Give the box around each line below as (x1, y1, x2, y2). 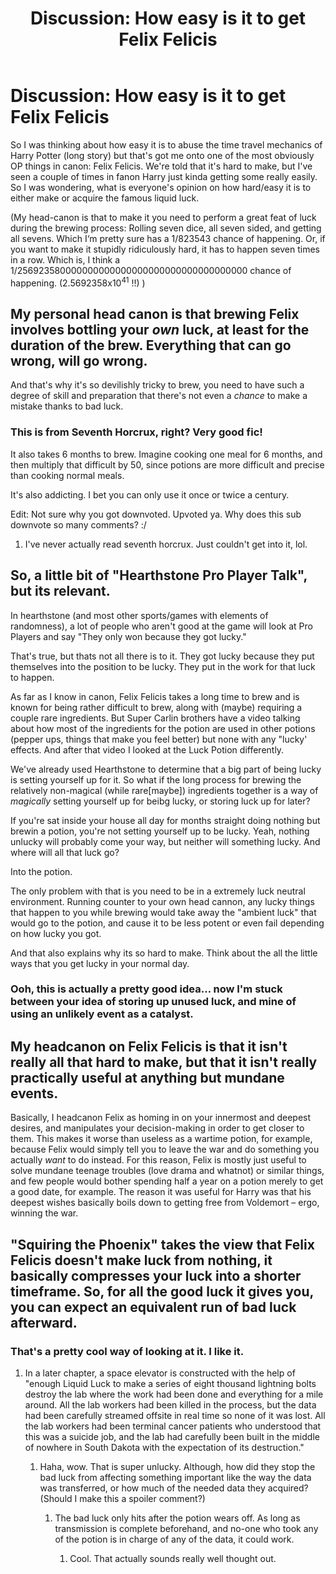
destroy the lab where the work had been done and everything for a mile (24, 1388, 324, 1400)
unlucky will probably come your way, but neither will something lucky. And (10, 835, 321, 847)
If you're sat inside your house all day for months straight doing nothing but (10, 814, 321, 826)
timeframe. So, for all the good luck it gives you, (10, 1283, 314, 1300)
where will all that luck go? (10, 846, 120, 858)
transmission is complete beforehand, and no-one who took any (54, 1522, 319, 1534)
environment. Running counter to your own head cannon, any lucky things (10, 895, 315, 907)
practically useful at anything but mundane (10, 1069, 285, 1086)
